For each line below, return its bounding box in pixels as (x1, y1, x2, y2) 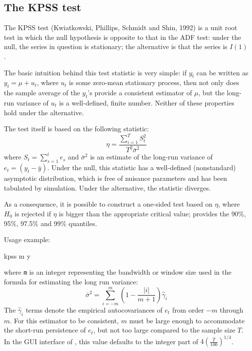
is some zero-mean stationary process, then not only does (69, 77, 239, 88)
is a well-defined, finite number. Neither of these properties (59, 97, 234, 107)
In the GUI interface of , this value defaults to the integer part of (4, 336, 198, 346)
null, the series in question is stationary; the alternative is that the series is (4, 41, 228, 52)
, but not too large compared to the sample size (93, 325, 235, 335)
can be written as (197, 67, 249, 77)
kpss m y (4, 250, 31, 261)
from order (172, 304, 204, 315)
